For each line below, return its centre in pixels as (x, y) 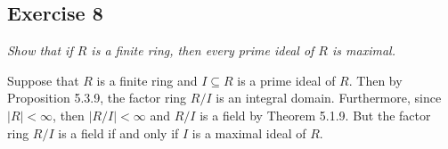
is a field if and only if (118, 132)
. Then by (375, 80)
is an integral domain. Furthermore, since (329, 98)
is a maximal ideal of (249, 132)
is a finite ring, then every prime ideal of (203, 50)
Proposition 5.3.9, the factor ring (97, 98)
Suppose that (43, 80)
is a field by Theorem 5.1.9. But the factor (315, 115)
